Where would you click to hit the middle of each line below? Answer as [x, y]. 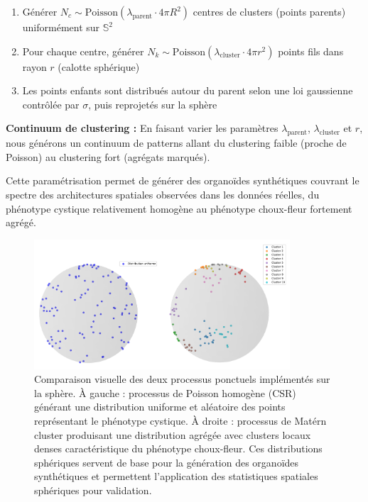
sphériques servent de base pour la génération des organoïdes [167, 462]
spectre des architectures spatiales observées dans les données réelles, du [163, 194]
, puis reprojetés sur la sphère [153, 104]
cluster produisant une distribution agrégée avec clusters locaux [173, 434]
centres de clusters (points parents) [269, 11]
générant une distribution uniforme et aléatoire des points [160, 407]
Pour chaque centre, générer [83, 51]
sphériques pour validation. [93, 490]
